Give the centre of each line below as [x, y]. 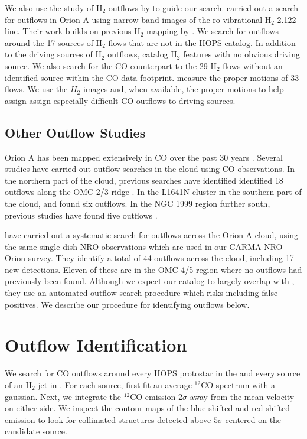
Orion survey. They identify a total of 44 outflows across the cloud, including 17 [149, 258]
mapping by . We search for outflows [213, 31]
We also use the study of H [54, 8]
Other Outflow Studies [75, 132]
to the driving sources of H [53, 54]
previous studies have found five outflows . [81, 215]
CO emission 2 [156, 396]
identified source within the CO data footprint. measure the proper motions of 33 [152, 77]
